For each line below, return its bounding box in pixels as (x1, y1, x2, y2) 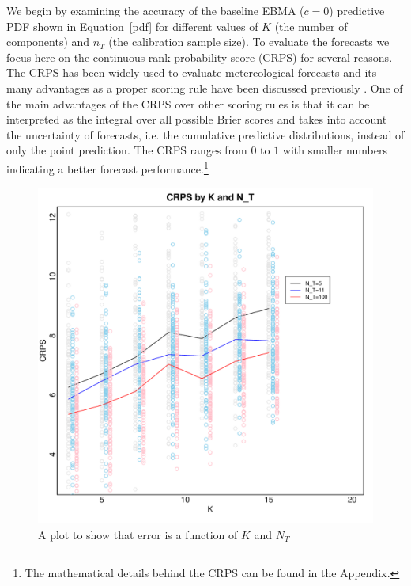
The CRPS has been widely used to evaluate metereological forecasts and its (6, 64, 377, 81)
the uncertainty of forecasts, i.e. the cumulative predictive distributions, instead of (6, 126, 405, 143)
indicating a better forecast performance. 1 (6, 158, 209, 177)
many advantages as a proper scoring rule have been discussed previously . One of (6, 79, 403, 96)
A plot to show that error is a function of (38, 526, 238, 542)
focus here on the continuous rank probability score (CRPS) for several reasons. (6, 48, 393, 65)
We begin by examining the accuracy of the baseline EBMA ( (6, 2, 304, 18)
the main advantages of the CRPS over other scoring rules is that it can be (6, 95, 370, 112)
